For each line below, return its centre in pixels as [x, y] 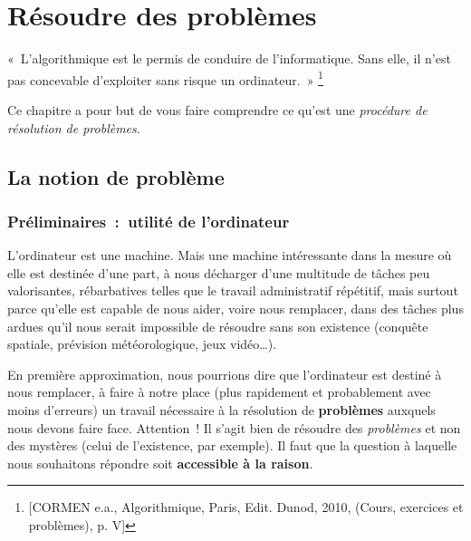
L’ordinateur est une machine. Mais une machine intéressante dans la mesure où [230, 255]
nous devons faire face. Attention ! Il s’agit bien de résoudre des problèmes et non [234, 427]
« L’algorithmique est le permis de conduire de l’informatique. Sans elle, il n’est [229, 58]
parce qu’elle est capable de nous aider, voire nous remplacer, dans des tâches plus [235, 308]
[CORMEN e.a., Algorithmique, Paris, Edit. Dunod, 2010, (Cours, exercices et [246, 507]
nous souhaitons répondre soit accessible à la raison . [160, 463]
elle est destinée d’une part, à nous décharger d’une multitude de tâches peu [219, 272]
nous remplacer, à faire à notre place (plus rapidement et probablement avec [219, 392]
